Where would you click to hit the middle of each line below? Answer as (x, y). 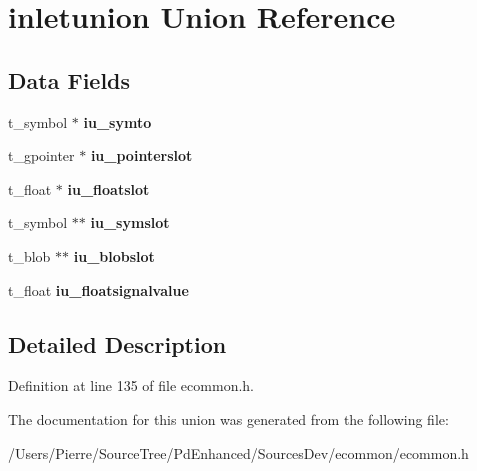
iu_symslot (130, 222)
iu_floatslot (108, 188)
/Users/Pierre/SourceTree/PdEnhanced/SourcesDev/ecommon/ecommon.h (238, 452)
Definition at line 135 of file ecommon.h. (131, 385)
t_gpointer (41, 155)
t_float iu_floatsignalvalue (98, 289)
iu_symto (117, 121)
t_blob (29, 255)
